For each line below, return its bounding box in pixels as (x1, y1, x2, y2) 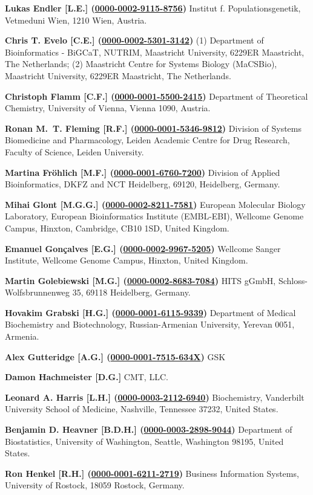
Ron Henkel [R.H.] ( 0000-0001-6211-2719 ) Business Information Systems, (5, 467, 299, 479)
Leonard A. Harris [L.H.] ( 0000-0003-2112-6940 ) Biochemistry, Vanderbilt (5, 390, 305, 403)
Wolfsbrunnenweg (5, 286, 70, 299)
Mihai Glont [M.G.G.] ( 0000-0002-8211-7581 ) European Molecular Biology (5, 198, 306, 210)
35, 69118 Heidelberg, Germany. (72, 286, 191, 299)
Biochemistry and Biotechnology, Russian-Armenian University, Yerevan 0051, (5, 318, 295, 331)
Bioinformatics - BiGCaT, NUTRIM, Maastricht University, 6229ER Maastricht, (5, 45, 305, 58)
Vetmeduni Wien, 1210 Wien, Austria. (5, 13, 147, 26)
